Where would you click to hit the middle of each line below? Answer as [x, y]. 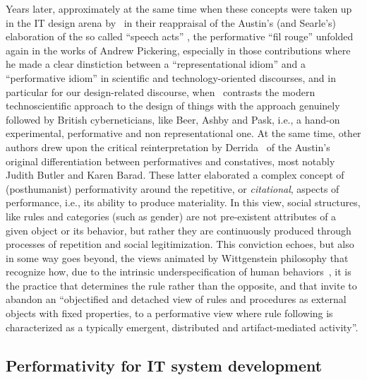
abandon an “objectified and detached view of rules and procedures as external [176, 299]
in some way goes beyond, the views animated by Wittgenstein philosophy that [177, 257]
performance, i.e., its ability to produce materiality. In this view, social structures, [183, 202]
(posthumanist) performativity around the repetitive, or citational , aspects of [173, 188]
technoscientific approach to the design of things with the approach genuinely [173, 106]
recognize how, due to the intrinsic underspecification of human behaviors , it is [179, 272]
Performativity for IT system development [164, 365]
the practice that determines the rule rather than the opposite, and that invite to [181, 285]
